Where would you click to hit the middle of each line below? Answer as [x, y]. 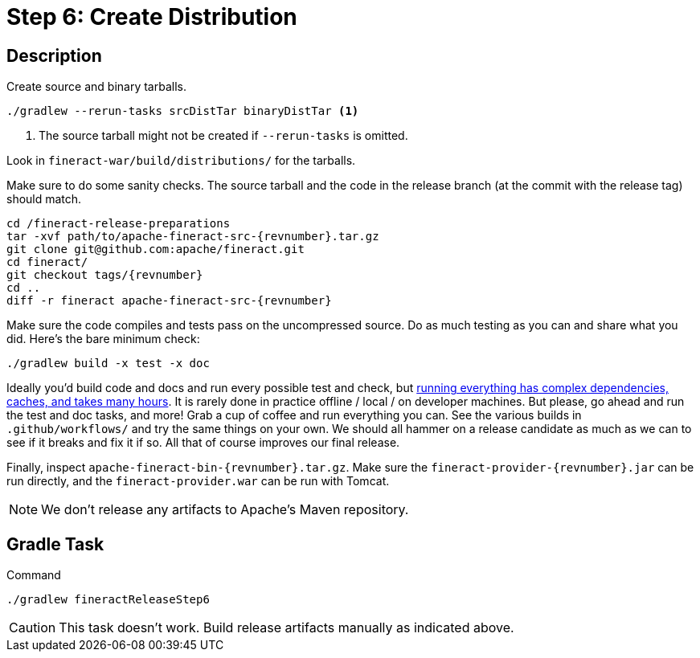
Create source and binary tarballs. [96, 87]
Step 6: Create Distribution [152, 17]
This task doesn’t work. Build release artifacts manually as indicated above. [287, 628]
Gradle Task [55, 544]
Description [54, 55]
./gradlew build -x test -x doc [108, 364]
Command [34, 575]
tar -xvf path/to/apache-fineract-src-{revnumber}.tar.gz [193, 237]
